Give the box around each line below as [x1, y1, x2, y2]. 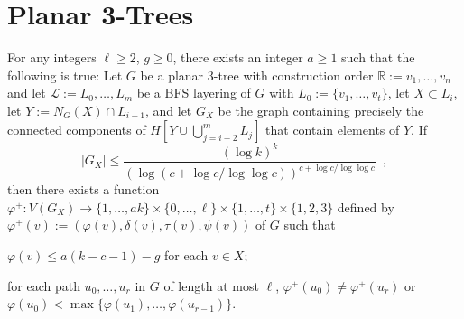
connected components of [7, 120, 146, 139]
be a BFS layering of [136, 83, 251, 102]
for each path [7, 276, 80, 295]
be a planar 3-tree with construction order [140, 65, 374, 84]
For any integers [7, 48, 97, 67]
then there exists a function [7, 180, 160, 199]
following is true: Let [7, 65, 123, 84]
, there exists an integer [172, 48, 303, 67]
